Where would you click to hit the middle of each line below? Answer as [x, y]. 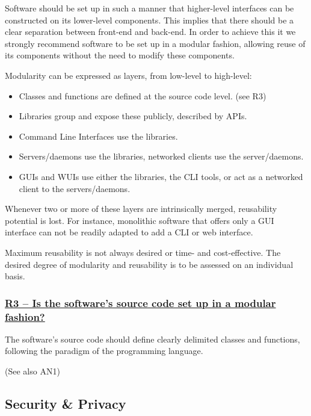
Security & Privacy [66, 403]
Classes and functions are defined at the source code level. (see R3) [143, 95]
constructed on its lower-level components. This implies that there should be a [149, 20]
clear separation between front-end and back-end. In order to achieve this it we [150, 32]
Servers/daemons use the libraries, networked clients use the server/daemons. [161, 156]
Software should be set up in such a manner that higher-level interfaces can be [149, 8]
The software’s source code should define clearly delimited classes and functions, [152, 339]
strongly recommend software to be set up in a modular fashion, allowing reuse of [155, 43]
